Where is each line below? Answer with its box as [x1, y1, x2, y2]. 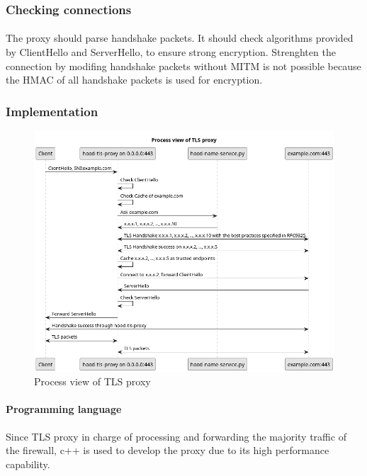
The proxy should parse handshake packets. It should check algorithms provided [6, 30, 354, 45]
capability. [6, 456, 50, 471]
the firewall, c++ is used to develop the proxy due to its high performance [6, 443, 329, 458]
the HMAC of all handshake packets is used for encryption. [6, 72, 263, 87]
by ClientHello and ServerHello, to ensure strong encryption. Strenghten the [6, 45, 336, 59]
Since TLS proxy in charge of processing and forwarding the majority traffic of [6, 429, 346, 443]
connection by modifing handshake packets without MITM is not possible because [6, 58, 361, 73]
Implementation [6, 102, 98, 120]
